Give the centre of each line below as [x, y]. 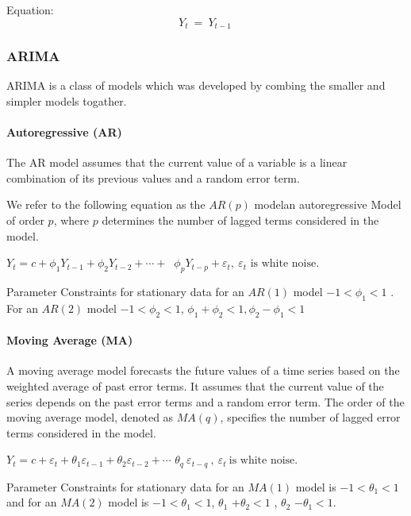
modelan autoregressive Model [328, 204]
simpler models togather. [67, 100]
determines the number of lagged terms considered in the [240, 220]
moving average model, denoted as [90, 417]
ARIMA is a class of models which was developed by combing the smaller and [196, 85]
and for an [32, 502]
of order [25, 220]
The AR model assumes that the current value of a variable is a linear [177, 162]
